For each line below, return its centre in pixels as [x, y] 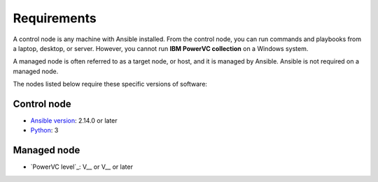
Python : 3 [44, 130]
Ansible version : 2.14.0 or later [74, 121]
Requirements [55, 18]
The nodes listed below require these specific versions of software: [110, 84]
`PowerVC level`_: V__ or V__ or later [82, 167]
